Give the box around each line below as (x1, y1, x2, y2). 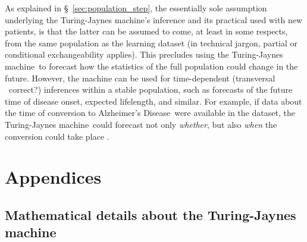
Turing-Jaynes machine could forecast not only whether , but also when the (5, 118, 277, 130)
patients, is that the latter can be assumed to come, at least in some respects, (5, 25, 288, 37)
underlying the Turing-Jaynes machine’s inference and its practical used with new (5, 13, 303, 26)
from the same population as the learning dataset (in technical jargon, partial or (5, 36, 298, 49)
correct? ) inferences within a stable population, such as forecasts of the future (8, 83, 293, 96)
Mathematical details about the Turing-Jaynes (5, 205, 296, 224)
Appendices (5, 165, 102, 189)
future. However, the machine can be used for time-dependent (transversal (5, 71, 275, 84)
